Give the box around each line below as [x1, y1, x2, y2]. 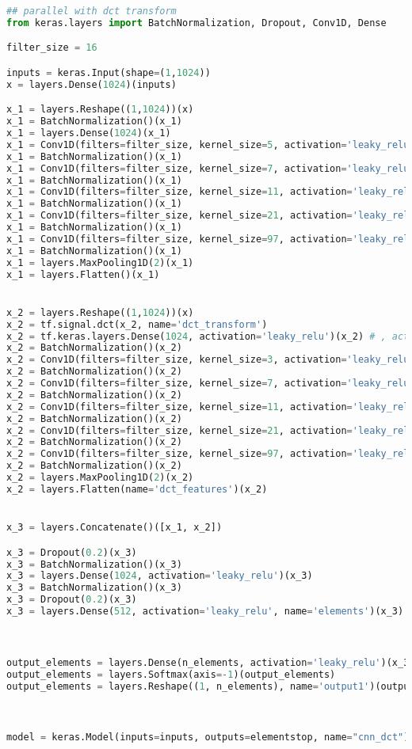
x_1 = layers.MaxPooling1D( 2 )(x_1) [6, 257, 194, 268]
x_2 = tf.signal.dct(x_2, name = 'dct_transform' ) [6, 318, 268, 330]
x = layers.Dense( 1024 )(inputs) [6, 78, 177, 90]
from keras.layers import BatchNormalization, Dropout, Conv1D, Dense [6, 17, 387, 29]
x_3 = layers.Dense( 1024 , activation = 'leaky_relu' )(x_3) [6, 570, 313, 582]
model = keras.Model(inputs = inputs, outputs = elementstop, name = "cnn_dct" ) [6, 732, 410, 743]
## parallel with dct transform [6, 6, 177, 17]
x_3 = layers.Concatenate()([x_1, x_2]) [6, 522, 223, 534]
